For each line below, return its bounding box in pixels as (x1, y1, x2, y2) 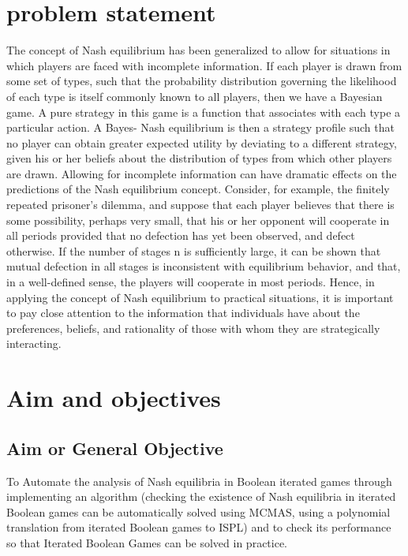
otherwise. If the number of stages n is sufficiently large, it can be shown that (6, 242, 381, 259)
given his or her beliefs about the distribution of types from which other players (6, 150, 392, 166)
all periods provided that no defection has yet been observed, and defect (6, 227, 355, 244)
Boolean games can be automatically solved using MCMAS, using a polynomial (6, 503, 391, 520)
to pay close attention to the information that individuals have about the (6, 304, 360, 321)
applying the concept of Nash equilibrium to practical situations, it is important (6, 289, 394, 305)
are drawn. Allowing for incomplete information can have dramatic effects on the (6, 165, 397, 181)
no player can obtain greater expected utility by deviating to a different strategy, (6, 134, 397, 151)
